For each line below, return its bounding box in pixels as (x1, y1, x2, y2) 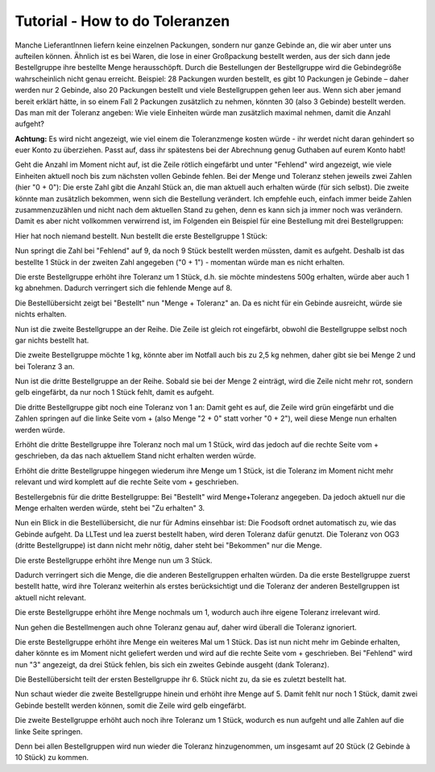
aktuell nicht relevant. (14, 592, 86, 602)
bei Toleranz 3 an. (14, 361, 75, 371)
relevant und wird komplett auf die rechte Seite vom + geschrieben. (14, 477, 239, 487)
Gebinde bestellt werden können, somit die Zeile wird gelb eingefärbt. (14, 700, 246, 710)
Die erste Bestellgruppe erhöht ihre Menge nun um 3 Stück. (14, 555, 213, 565)
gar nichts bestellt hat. (14, 335, 89, 345)
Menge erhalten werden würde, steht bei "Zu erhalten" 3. (14, 504, 205, 513)
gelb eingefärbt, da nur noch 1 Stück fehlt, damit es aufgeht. (14, 388, 214, 397)
